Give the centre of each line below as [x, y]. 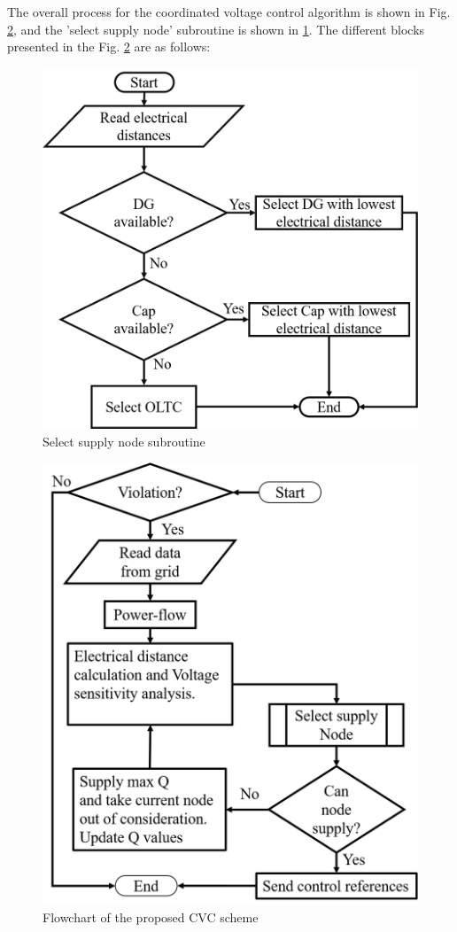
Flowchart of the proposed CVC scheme [151, 916]
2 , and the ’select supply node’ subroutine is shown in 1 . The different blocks [216, 29]
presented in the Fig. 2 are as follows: [109, 47]
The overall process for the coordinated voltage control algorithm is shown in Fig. [229, 12]
